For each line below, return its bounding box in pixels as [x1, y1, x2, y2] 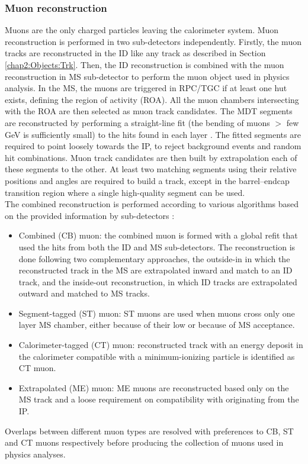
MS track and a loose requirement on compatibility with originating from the [18, 393, 299, 405]
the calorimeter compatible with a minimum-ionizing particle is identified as [18, 350, 295, 362]
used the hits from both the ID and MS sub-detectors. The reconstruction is [18, 240, 296, 253]
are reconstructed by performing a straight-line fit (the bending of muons [5, 116, 270, 128]
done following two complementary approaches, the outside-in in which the [18, 252, 290, 265]
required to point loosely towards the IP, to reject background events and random [5, 140, 301, 152]
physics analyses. [5, 447, 66, 460]
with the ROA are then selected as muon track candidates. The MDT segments [5, 105, 293, 117]
